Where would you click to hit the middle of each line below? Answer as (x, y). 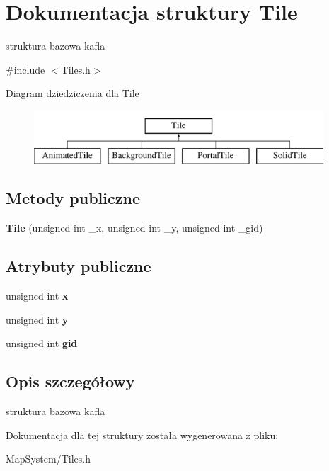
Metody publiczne (73, 198)
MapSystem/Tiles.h (48, 459)
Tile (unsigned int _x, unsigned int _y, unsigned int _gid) (134, 228)
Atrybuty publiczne (79, 266)
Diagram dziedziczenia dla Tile (73, 93)
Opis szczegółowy (70, 381)
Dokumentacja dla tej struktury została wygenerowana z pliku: (142, 435)
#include (25, 69)
